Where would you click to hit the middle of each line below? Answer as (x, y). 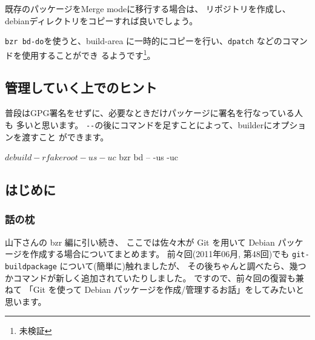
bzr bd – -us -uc (149, 157)
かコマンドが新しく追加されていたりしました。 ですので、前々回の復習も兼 (154, 277)
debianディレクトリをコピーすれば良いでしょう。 (101, 20)
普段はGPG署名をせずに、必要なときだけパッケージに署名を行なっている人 (154, 113)
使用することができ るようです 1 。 (88, 54)
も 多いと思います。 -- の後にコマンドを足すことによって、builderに (139, 124)
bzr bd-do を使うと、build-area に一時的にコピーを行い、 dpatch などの (144, 41)
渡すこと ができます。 (65, 136)
